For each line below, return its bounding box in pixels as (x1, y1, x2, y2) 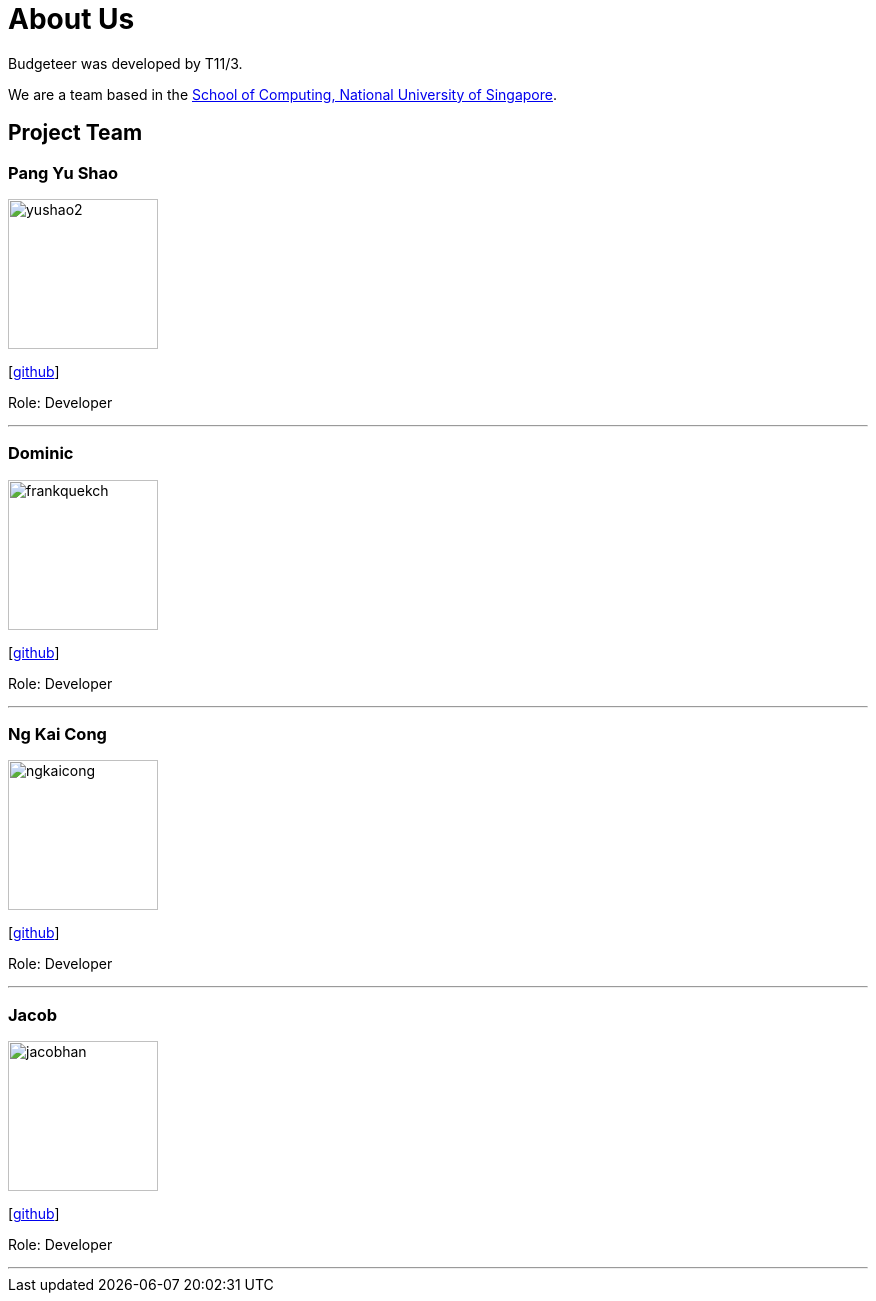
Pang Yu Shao (8, 162, 119, 183)
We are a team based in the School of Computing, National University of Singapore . (8, 85, 558, 103)
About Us (8, 2, 135, 36)
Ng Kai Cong (8, 724, 107, 745)
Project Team (8, 120, 143, 146)
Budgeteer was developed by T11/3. (8, 54, 243, 72)
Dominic (8, 443, 74, 464)
